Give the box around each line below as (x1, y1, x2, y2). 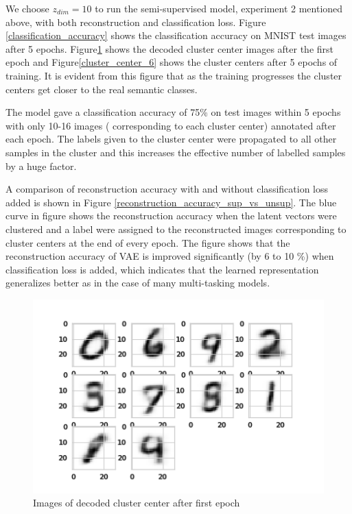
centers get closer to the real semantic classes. (5, 82, 198, 96)
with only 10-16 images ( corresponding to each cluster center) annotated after (5, 118, 336, 132)
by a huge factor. (5, 158, 77, 173)
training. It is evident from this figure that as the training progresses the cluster (5, 68, 342, 82)
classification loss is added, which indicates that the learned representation (5, 262, 319, 276)
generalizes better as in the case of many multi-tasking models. (5, 276, 270, 290)
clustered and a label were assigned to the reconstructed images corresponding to (5, 221, 347, 236)
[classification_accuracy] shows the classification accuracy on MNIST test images (5, 28, 347, 42)
